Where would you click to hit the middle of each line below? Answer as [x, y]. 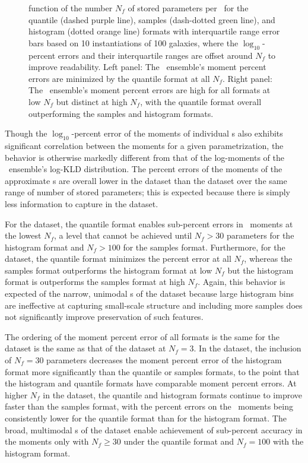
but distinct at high [92, 101]
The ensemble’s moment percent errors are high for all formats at [150, 90]
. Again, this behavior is [242, 282]
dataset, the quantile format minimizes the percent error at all [118, 259]
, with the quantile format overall [201, 101]
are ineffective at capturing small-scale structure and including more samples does [154, 305]
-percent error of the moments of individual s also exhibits [177, 133]
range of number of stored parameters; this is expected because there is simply [148, 192]
